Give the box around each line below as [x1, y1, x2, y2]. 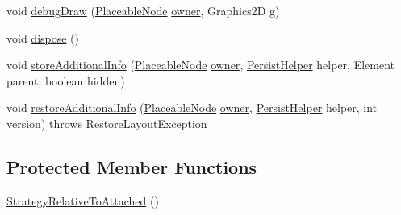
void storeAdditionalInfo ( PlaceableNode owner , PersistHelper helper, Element [6, 56, 395, 73]
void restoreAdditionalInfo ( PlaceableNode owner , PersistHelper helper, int [6, 99, 378, 116]
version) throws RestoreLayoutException [6, 114, 207, 131]
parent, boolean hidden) [6, 72, 125, 89]
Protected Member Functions [6, 154, 257, 179]
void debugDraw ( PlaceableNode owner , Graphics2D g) [6, 2, 280, 19]
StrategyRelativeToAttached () [6, 192, 159, 209]
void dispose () [6, 29, 80, 46]
